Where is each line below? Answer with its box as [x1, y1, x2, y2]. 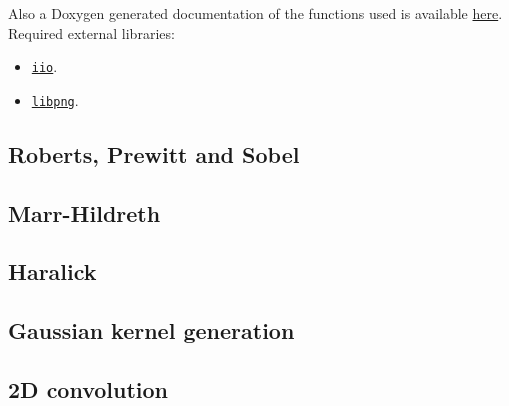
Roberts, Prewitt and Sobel [8, 138, 300, 169]
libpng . [31, 89, 79, 110]
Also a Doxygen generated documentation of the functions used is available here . [8, 3, 503, 23]
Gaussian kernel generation [8, 315, 295, 346]
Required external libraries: [8, 22, 175, 43]
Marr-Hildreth [8, 197, 161, 228]
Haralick [8, 256, 97, 287]
